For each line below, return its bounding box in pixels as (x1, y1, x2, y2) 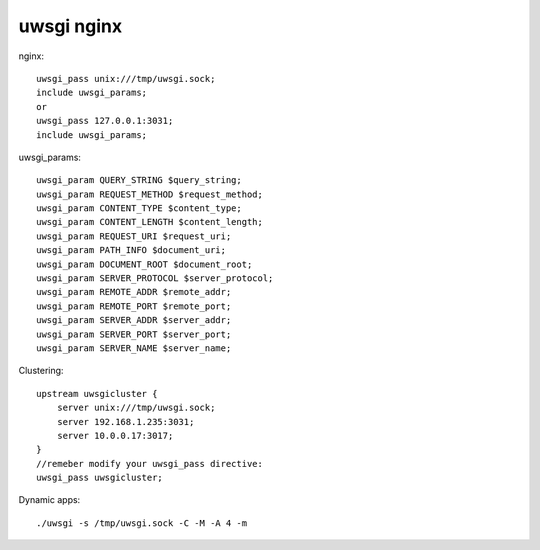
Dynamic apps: (18, 494, 81, 506)
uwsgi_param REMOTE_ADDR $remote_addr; (36, 286, 232, 298)
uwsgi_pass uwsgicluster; (36, 472, 164, 484)
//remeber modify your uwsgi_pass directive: (36, 458, 264, 469)
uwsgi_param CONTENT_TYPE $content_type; (36, 203, 242, 214)
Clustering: (18, 365, 64, 377)
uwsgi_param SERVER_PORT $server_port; (36, 328, 232, 340)
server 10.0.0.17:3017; (56, 430, 174, 441)
